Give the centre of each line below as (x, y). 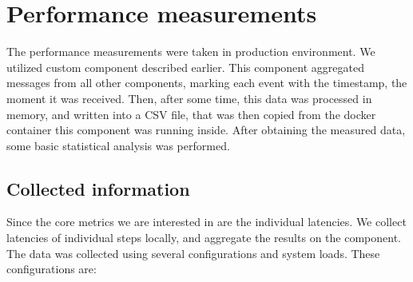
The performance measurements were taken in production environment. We (191, 52)
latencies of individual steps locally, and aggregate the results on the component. (204, 238)
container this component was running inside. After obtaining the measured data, (206, 130)
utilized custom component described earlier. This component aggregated (185, 67)
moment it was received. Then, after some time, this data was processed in (189, 98)
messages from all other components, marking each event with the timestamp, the (207, 83)
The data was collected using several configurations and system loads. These (193, 253)
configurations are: (52, 269)
